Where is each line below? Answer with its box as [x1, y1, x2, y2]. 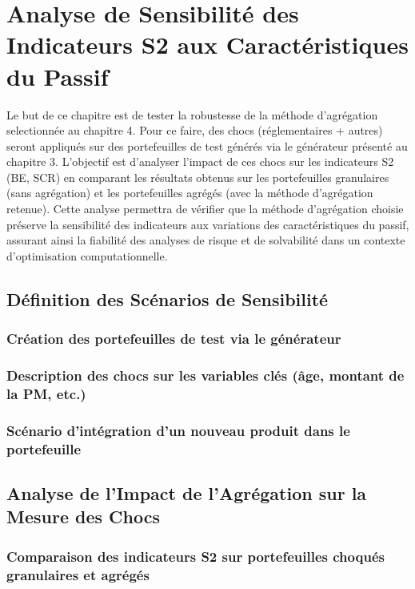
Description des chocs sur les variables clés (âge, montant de [6, 365, 405, 385]
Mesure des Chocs [6, 504, 160, 529]
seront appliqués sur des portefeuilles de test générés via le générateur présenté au [6, 137, 408, 154]
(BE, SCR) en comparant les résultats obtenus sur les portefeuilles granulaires [6, 168, 389, 185]
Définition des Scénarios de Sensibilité [6, 286, 329, 311]
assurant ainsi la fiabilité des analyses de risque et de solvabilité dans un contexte [6, 232, 405, 248]
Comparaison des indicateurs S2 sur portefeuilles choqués [6, 546, 385, 566]
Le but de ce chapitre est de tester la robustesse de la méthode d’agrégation [6, 106, 378, 123]
